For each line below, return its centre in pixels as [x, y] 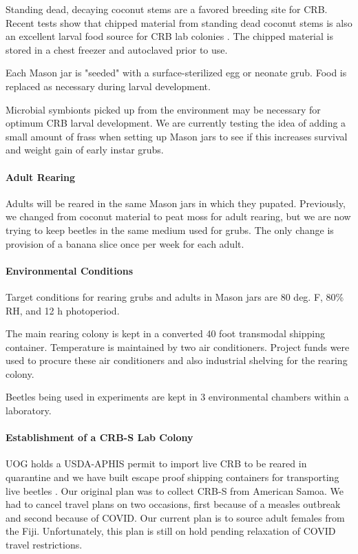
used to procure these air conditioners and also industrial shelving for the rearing [177, 360]
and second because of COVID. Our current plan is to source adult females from [175, 517]
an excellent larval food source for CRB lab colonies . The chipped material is [169, 36]
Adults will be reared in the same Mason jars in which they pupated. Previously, [176, 203]
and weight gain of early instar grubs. [85, 150]
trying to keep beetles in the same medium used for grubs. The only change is [170, 230]
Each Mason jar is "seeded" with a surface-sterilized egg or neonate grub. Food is [176, 73]
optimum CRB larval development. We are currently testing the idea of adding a [176, 123]
